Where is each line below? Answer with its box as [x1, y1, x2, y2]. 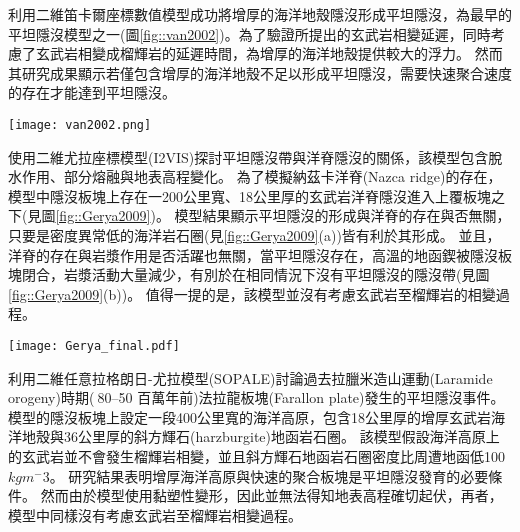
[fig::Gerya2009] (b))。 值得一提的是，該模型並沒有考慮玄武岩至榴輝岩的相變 [8, 283, 496, 304]
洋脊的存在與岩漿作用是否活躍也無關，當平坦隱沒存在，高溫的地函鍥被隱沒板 [8, 244, 512, 265]
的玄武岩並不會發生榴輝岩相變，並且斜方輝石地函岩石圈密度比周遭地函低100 [8, 446, 505, 466]
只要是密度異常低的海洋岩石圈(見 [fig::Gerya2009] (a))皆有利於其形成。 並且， [8, 225, 501, 245]
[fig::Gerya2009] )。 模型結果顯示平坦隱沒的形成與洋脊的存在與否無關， [55, 205, 511, 226]
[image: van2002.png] [8, 117, 152, 132]
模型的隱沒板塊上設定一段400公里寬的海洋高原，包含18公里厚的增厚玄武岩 [8, 406, 491, 427]
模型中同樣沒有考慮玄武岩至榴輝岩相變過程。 [8, 504, 302, 525]
